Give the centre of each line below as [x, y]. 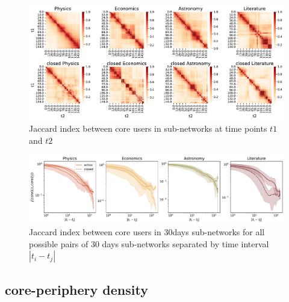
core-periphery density [76, 289]
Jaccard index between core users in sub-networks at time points [148, 128]
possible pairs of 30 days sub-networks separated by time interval [149, 243]
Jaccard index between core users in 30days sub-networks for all [147, 232]
